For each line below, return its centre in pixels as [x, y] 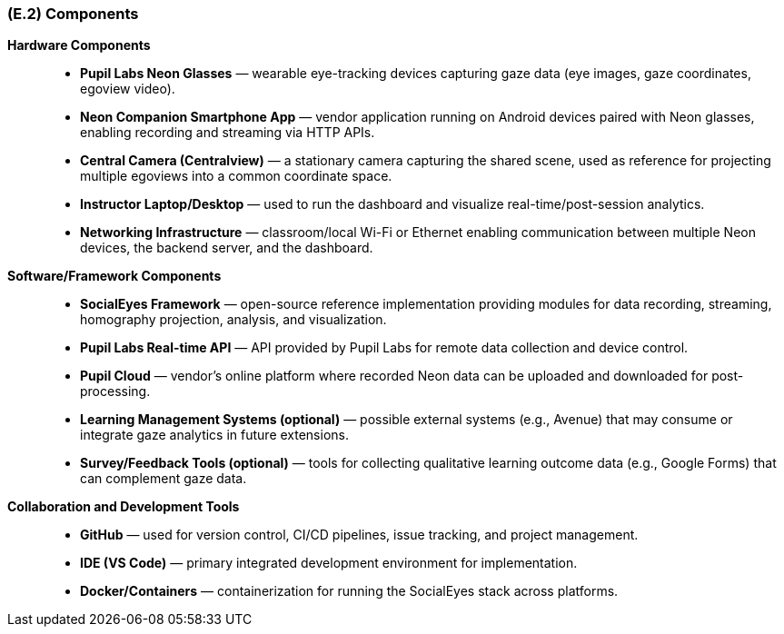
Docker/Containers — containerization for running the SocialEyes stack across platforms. [349, 591]
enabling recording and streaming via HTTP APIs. [228, 133]
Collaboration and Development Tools [124, 507]
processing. [115, 391]
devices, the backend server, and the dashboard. [227, 248]
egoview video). [128, 89]
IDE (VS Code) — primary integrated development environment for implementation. [329, 563]
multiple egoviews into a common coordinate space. [236, 176]
